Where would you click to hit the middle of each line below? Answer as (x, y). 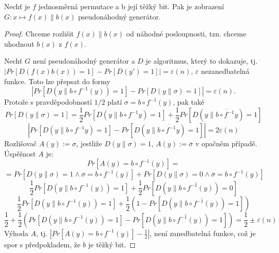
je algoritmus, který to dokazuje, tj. (202, 61)
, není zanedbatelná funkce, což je (203, 233)
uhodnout (19, 43)
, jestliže (89, 143)
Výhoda (16, 233)
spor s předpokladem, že (42, 244)
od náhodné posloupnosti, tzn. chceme (186, 34)
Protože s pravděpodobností (48, 102)
